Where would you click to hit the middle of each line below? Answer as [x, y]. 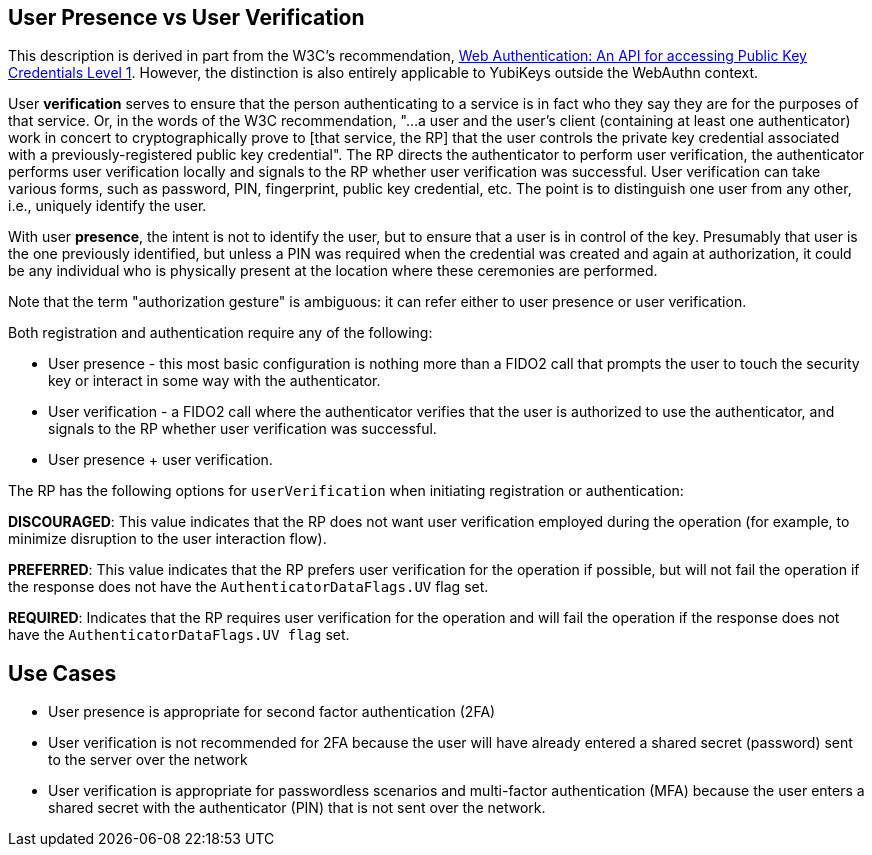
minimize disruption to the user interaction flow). [167, 539]
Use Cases [62, 673]
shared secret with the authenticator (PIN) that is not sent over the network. [297, 808]
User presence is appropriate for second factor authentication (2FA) [272, 712]
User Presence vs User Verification [186, 17]
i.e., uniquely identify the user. [107, 206]
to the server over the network [148, 760]
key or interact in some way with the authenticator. [214, 381]
